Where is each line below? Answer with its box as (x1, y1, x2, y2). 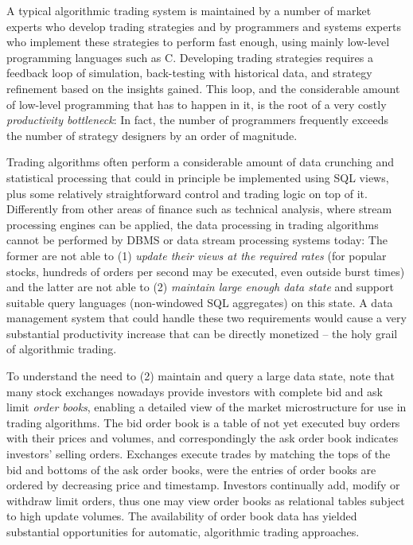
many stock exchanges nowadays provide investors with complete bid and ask (6, 383, 384, 399)
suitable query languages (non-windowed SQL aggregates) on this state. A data (6, 294, 393, 310)
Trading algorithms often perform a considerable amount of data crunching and (6, 154, 394, 170)
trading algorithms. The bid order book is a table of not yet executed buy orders (6, 414, 400, 430)
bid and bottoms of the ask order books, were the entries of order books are (6, 461, 376, 477)
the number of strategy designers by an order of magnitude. (6, 127, 298, 143)
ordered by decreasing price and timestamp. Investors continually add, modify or (6, 477, 400, 493)
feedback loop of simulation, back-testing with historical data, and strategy (6, 64, 372, 81)
